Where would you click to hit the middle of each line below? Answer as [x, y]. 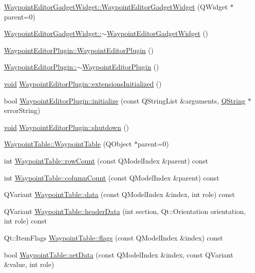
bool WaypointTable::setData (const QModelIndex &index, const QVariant [119, 254]
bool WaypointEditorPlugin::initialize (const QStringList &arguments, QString [125, 100]
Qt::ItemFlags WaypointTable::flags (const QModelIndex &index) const [114, 237]
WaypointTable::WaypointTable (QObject [68, 144]
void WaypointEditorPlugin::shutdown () [67, 127]
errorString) [22, 110]
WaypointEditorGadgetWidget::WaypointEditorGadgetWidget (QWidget [116, 6]
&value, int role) [29, 264]
